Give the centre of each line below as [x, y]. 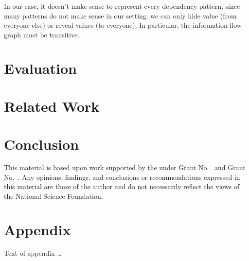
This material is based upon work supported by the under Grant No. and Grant [125, 167]
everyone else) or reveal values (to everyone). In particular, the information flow [123, 25]
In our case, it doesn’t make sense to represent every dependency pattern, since [122, 6]
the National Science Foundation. [53, 196]
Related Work [52, 106]
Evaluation [40, 68]
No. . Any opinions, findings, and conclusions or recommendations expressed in [122, 177]
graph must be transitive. [42, 34]
